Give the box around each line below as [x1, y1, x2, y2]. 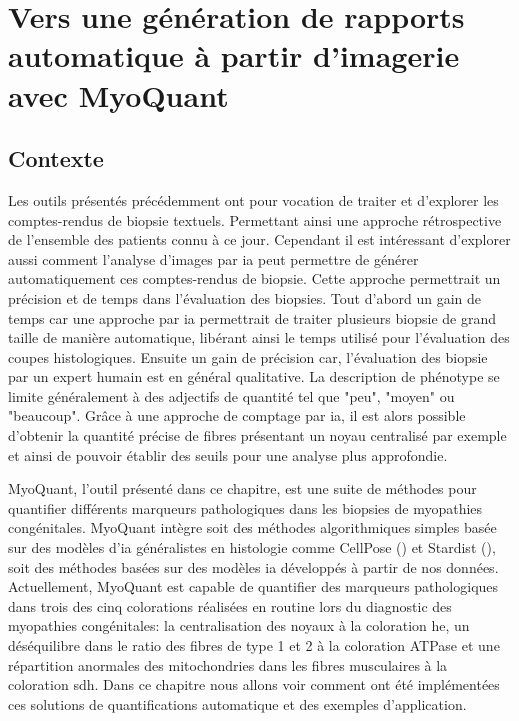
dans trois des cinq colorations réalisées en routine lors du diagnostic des [8, 595, 452, 616]
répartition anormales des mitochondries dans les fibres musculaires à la [8, 654, 448, 675]
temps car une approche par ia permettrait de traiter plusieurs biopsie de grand [8, 307, 496, 328]
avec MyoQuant [8, 74, 229, 115]
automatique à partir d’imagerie [8, 35, 460, 76]
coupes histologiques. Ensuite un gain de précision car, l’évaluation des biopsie [8, 346, 488, 367]
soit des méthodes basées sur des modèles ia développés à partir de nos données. [8, 556, 499, 577]
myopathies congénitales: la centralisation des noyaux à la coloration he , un [8, 615, 470, 636]
